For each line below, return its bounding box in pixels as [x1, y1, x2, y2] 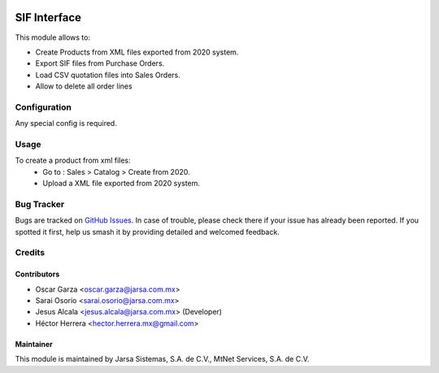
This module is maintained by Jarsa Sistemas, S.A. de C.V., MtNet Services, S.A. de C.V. [15, 354, 310, 364]
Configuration [15, 102, 72, 113]
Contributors [15, 269, 60, 280]
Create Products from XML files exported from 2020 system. [35, 47, 239, 57]
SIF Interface [15, 11, 81, 24]
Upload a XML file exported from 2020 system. [42, 179, 201, 189]
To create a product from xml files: [15, 155, 131, 166]
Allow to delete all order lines [35, 81, 133, 91]
